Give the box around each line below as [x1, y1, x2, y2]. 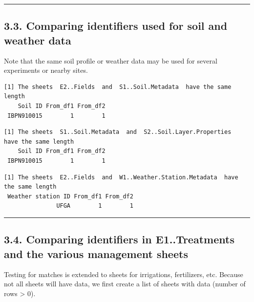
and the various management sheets [4, 246, 188, 261]
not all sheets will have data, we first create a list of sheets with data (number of [4, 279, 246, 289]
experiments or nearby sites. [4, 65, 88, 75]
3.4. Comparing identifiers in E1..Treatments [4, 232, 234, 247]
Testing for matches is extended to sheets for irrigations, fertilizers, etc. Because [4, 269, 243, 279]
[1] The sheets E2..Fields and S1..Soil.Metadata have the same [4, 83, 232, 90]
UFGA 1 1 [56, 202, 133, 210]
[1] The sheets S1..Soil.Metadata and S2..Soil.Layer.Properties [4, 129, 232, 136]
